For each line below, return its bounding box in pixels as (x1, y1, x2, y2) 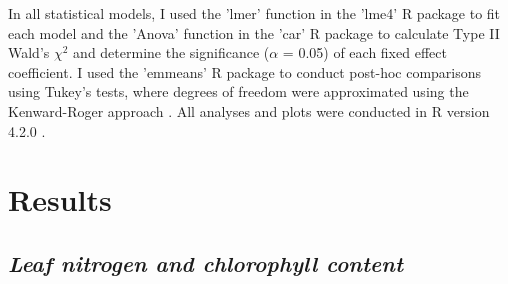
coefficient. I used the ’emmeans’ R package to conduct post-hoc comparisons (8, 61, 482, 82)
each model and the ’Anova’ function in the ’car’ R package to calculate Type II (8, 22, 500, 43)
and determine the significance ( (73, 42, 270, 63)
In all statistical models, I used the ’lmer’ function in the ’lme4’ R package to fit (8, 3, 501, 23)
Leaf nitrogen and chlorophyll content (8, 247, 403, 278)
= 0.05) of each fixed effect (282, 42, 447, 63)
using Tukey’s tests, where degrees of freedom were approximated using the (8, 81, 469, 102)
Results (8, 179, 112, 220)
